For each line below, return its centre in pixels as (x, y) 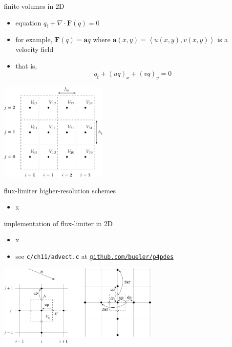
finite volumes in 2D (34, 6)
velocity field (34, 49)
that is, (26, 65)
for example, (34, 39)
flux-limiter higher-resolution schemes (60, 190)
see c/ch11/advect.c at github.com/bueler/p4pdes (95, 256)
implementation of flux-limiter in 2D (58, 223)
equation (28, 22)
